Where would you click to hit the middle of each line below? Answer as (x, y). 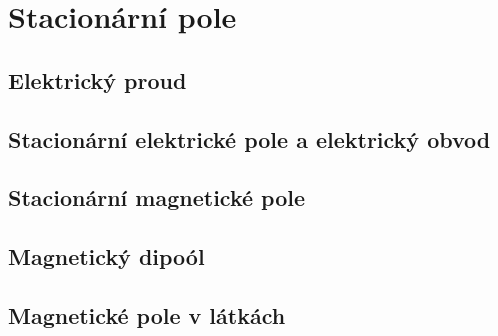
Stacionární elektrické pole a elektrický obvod (249, 138)
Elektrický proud (97, 79)
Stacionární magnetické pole (157, 197)
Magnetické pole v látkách (147, 314)
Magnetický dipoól (106, 256)
